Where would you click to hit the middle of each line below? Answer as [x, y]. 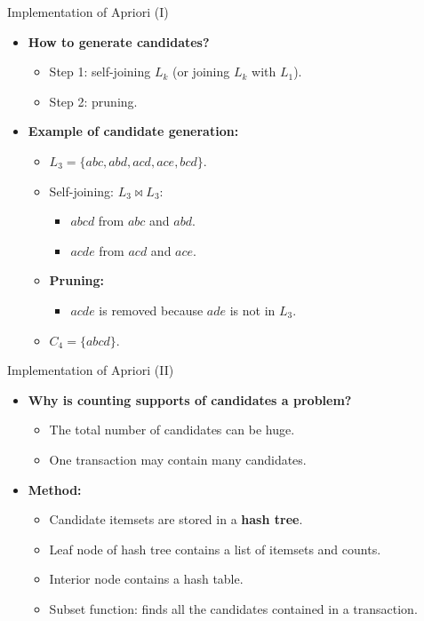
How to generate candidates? [119, 41]
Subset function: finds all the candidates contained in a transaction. [233, 608]
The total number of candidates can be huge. [172, 430]
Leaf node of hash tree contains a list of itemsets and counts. [215, 549]
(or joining [201, 72]
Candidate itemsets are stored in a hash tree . [176, 519]
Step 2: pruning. [93, 101]
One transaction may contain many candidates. [178, 459]
